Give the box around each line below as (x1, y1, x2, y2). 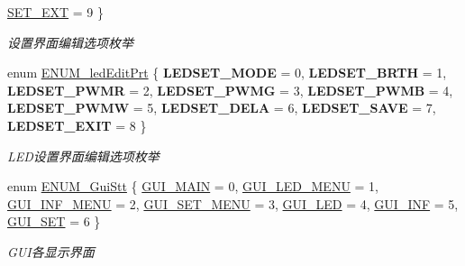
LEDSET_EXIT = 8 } (7, 115, 147, 134)
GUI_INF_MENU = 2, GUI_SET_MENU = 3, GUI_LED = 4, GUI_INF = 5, (7, 194, 459, 213)
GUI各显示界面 (7, 242, 95, 261)
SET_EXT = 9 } (7, 3, 104, 21)
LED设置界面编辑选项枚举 (7, 146, 160, 165)
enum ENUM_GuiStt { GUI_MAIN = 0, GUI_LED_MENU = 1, (7, 177, 378, 196)
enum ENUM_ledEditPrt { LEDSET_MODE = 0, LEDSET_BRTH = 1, (7, 63, 447, 82)
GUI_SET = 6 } (7, 212, 101, 231)
